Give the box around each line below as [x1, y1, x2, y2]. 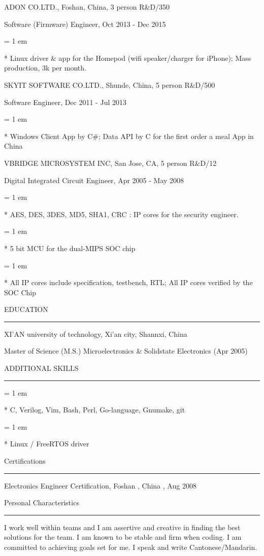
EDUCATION [4, 304, 48, 315]
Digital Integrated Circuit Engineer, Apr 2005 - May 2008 [4, 175, 184, 185]
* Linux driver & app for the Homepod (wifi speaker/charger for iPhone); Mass [4, 52, 251, 63]
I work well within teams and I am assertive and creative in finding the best [4, 522, 241, 532]
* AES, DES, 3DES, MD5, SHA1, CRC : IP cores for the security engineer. [4, 208, 239, 219]
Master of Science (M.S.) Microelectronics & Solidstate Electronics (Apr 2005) [4, 345, 248, 356]
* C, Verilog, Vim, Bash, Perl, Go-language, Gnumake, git [4, 404, 185, 415]
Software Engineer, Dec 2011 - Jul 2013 [4, 96, 126, 107]
